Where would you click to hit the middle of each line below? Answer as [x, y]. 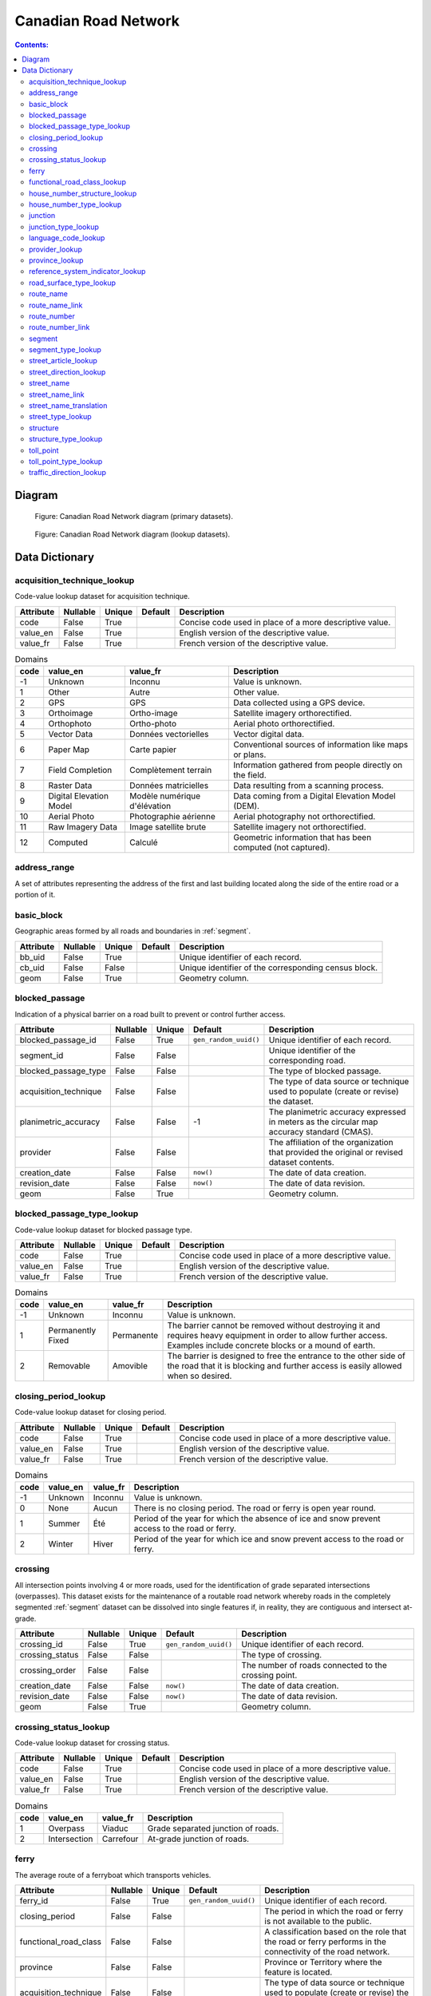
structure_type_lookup [66, 439]
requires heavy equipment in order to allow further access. [277, 1336]
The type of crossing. [282, 1655]
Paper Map [69, 750]
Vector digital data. [269, 735]
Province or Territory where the [323, 1962]
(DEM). [246, 806]
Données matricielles [169, 786]
